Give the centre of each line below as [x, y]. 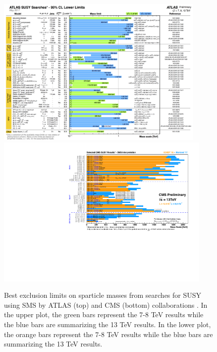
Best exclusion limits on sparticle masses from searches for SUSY [103, 295]
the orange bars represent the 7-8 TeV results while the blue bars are [108, 334]
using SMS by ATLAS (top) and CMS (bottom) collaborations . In [106, 305]
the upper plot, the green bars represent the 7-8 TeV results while [104, 314]
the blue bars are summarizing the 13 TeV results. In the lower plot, [108, 324]
